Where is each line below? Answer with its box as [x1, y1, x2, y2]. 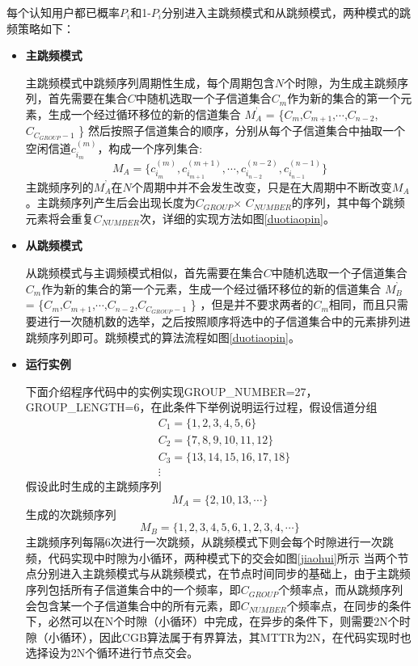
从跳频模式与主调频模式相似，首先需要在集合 [25, 263, 264, 280]
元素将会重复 [25, 209, 94, 226]
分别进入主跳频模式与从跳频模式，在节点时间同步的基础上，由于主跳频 [36, 565, 411, 582]
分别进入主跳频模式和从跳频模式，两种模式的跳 [162, 4, 412, 20]
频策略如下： [6, 19, 74, 36]
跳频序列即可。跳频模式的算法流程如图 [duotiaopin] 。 [25, 328, 300, 345]
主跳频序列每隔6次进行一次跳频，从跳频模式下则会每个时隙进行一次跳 [25, 533, 394, 550]
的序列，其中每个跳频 [291, 194, 405, 211]
